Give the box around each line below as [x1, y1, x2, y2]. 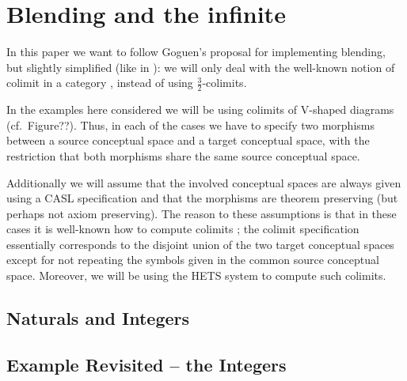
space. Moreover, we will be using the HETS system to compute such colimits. [6, 267, 386, 284]
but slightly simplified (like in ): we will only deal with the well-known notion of [6, 58, 395, 75]
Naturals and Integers [6, 306, 190, 330]
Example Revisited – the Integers [6, 352, 287, 376]
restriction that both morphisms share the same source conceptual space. [6, 147, 360, 164]
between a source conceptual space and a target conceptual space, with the [6, 132, 370, 149]
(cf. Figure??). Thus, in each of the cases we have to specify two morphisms [6, 116, 375, 133]
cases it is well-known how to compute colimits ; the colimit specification [6, 221, 359, 237]
